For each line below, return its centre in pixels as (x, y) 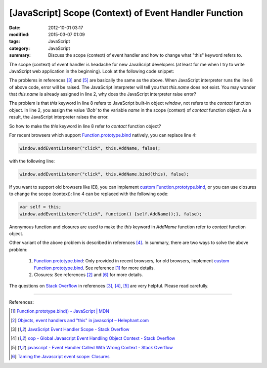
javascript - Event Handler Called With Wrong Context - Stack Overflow (100, 347)
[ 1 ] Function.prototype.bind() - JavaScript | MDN (60, 311)
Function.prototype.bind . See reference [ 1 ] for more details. (94, 268)
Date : (15, 28)
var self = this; (41, 207)
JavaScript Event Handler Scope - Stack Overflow (78, 329)
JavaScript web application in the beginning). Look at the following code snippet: (91, 71)
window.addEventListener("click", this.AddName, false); (90, 148)
